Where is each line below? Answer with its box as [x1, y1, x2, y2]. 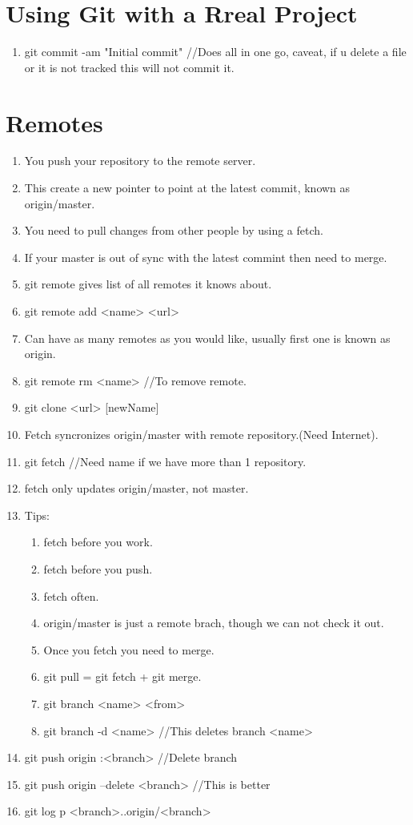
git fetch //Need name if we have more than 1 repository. [24, 453, 307, 469]
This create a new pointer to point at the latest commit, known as [24, 179, 351, 196]
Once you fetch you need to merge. [43, 641, 215, 658]
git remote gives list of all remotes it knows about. [24, 276, 272, 292]
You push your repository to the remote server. [24, 152, 256, 169]
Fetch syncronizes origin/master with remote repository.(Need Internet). [24, 425, 379, 442]
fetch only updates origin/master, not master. [24, 480, 249, 497]
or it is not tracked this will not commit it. [24, 58, 235, 75]
